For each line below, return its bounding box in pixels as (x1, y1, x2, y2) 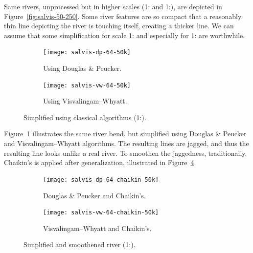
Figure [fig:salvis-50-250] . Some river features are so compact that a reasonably (4, 11, 242, 21)
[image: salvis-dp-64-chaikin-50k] (43, 176, 159, 183)
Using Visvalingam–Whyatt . (43, 96, 127, 106)
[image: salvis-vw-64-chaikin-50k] (43, 209, 159, 216)
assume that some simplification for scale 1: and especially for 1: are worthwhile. (4, 30, 245, 40)
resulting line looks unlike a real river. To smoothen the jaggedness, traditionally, (4, 148, 247, 158)
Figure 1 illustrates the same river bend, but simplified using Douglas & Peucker (4, 128, 247, 139)
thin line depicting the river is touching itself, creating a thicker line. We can (4, 21, 234, 31)
